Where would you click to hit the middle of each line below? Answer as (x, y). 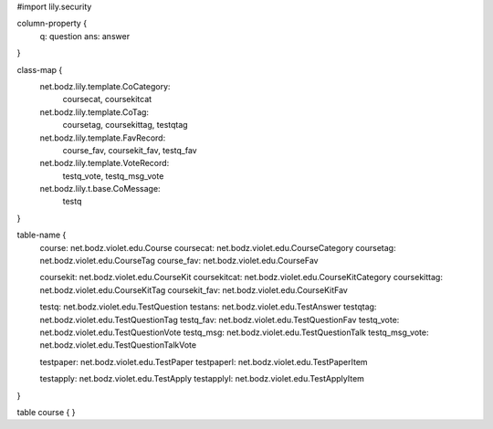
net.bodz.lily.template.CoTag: (94, 112)
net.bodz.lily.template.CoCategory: (105, 86)
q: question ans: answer (85, 36)
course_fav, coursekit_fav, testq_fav (130, 150)
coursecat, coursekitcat (107, 99)
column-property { (52, 24)
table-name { (42, 235)
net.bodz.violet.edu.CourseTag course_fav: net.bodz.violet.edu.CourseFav (179, 261)
